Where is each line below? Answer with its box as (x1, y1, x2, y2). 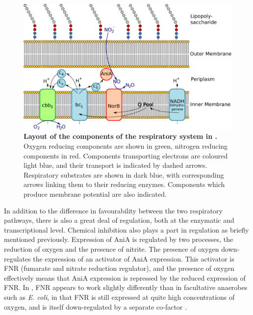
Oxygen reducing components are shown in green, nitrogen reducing (24, 141, 228, 151)
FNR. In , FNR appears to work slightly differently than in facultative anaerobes (4, 282, 248, 292)
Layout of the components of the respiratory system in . (24, 131, 218, 141)
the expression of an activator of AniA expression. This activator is (33, 253, 234, 263)
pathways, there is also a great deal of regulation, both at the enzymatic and (4, 215, 234, 225)
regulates (4, 253, 31, 263)
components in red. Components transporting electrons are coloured (24, 150, 228, 160)
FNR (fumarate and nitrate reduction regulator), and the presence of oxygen (4, 263, 235, 273)
